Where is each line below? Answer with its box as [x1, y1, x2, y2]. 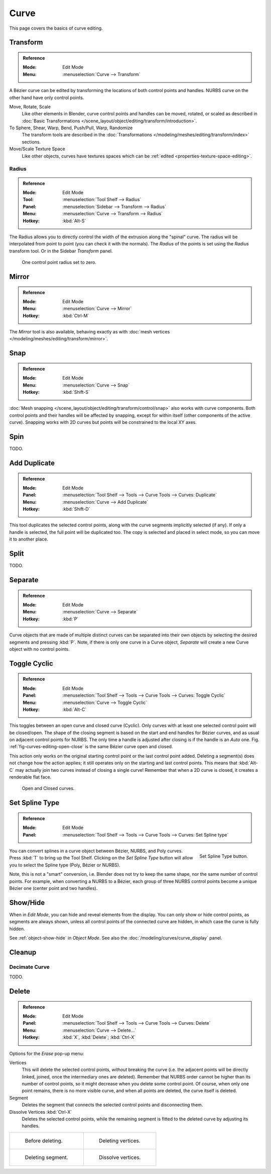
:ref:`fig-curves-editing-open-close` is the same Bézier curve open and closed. [9, 744, 173, 750]
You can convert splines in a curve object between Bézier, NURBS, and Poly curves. [9, 848, 183, 854]
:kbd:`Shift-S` [62, 389, 90, 395]
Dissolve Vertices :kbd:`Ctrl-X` [9, 1109, 72, 1115]
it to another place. [9, 536, 49, 543]
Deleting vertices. [98, 1137, 141, 1144]
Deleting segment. [25, 1154, 68, 1161]
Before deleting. [25, 1137, 63, 1144]
